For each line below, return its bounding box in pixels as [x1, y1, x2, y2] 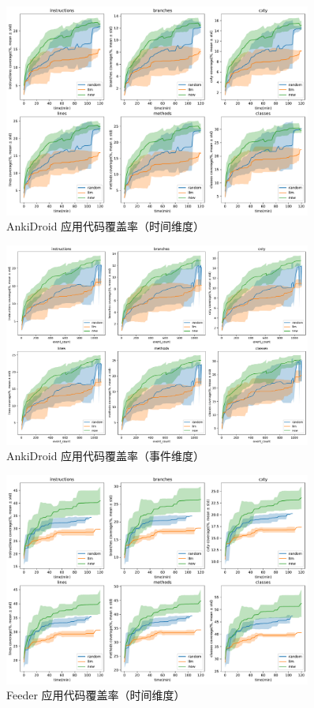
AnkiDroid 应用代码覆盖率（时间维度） [6, 218, 205, 234]
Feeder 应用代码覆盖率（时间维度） [6, 687, 185, 703]
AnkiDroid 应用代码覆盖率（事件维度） [6, 448, 205, 464]
